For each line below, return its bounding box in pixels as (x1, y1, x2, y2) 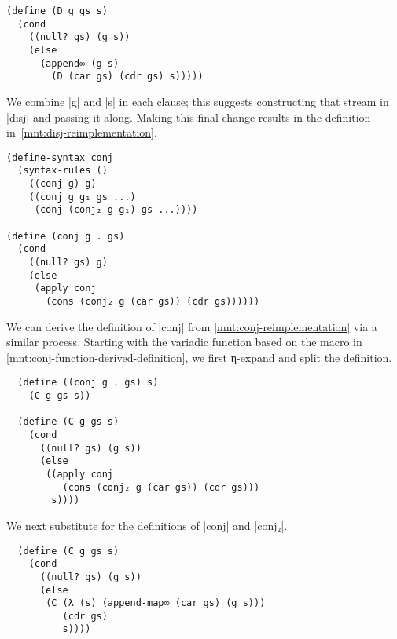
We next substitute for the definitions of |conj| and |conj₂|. (6, 517, 288, 533)
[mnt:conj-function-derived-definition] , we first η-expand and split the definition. (6, 349, 392, 365)
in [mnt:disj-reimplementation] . (6, 124, 157, 141)
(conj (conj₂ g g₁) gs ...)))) (34, 204, 198, 216)
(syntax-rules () (17, 165, 108, 177)
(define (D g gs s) (6, 5, 108, 16)
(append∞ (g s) (39, 57, 119, 69)
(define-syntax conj (6, 152, 114, 163)
